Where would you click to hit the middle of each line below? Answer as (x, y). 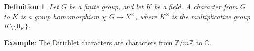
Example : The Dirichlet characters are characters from (88, 42)
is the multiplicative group (211, 16)
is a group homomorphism (60, 16)
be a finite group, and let (106, 6)
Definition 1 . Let (31, 6)
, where (146, 16)
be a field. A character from (196, 6)
